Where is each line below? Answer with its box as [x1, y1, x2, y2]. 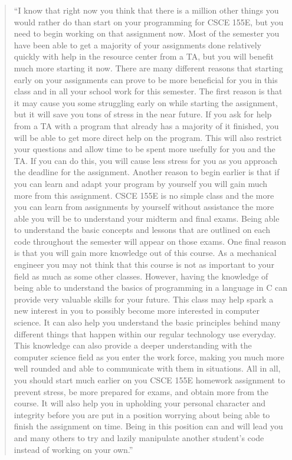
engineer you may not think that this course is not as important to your [14, 258, 274, 271]
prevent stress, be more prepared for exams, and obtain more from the [14, 385, 268, 397]
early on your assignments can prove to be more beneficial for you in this [14, 73, 278, 86]
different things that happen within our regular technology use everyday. [14, 327, 276, 340]
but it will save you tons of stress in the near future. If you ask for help [14, 108, 272, 120]
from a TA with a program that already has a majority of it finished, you [14, 119, 279, 132]
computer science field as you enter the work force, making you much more [14, 350, 284, 363]
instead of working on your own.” [14, 443, 133, 455]
